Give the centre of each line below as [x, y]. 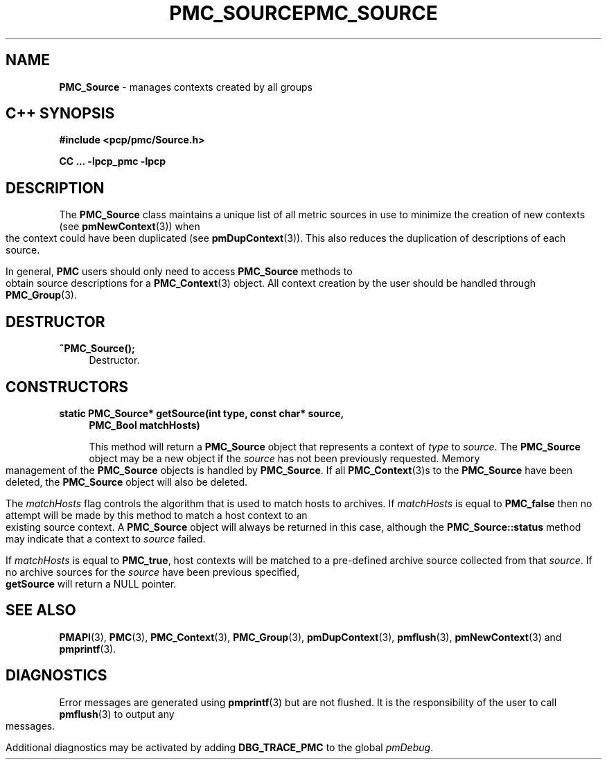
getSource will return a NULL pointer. [91, 583]
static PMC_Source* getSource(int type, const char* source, [202, 413]
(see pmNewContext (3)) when [130, 227]
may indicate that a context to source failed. [106, 538]
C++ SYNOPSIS [60, 114]
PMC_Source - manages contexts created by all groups [186, 87]
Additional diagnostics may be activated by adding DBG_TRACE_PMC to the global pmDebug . [220, 747]
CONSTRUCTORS [67, 387]
